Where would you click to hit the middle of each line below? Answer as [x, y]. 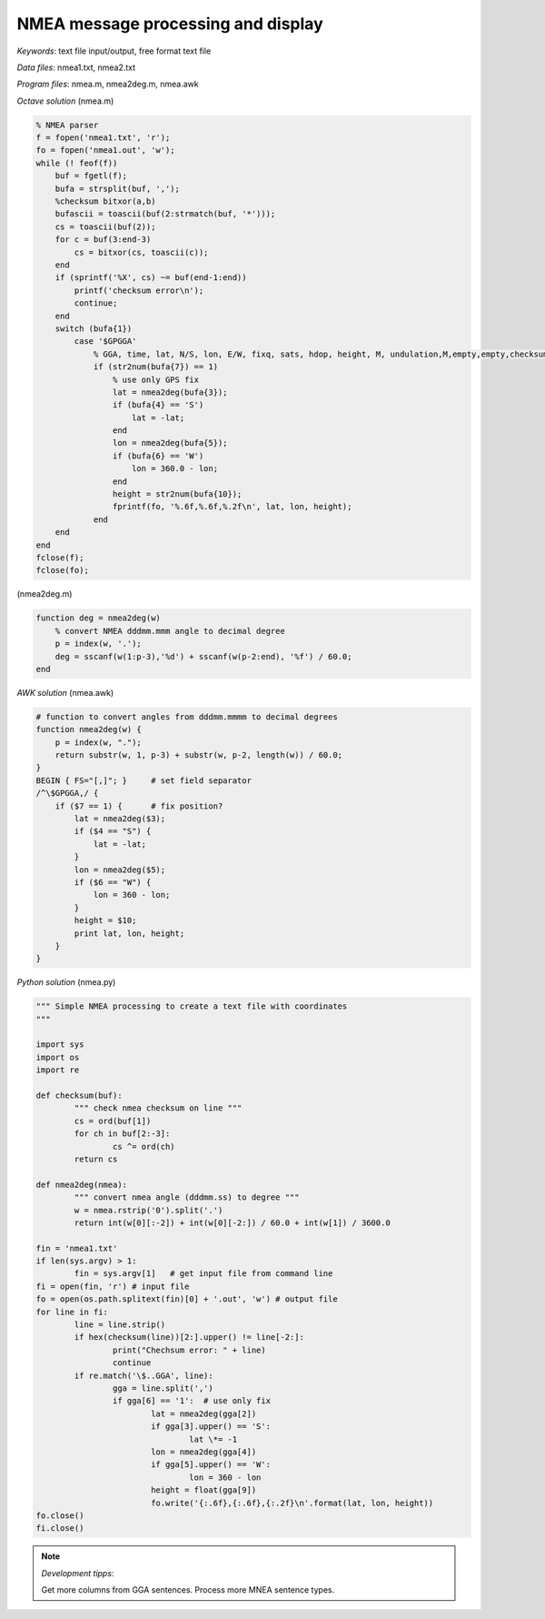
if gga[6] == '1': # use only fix [192, 1401]
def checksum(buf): [79, 1096]
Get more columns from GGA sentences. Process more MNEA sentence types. [188, 1590]
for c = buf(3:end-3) [103, 240]
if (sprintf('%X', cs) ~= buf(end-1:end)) [151, 278]
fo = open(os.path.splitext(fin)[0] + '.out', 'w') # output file [187, 1299]
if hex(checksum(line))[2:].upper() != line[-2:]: [189, 1337]
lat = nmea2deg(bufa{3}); [170, 392]
